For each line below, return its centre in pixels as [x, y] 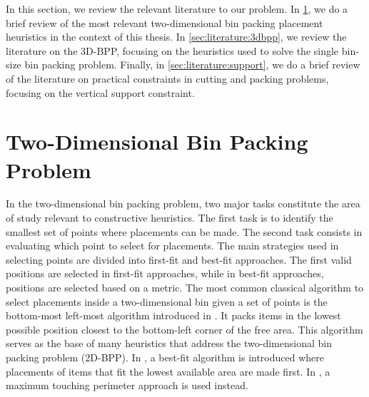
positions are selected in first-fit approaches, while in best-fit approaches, [165, 273]
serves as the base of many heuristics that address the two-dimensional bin [169, 343]
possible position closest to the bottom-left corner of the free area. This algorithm [184, 329]
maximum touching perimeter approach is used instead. [127, 385]
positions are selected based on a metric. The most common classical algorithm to [185, 288]
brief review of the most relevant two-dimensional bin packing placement [165, 22]
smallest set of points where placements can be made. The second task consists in [184, 231]
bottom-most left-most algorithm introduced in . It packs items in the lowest [173, 315]
